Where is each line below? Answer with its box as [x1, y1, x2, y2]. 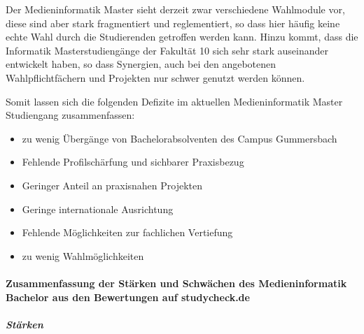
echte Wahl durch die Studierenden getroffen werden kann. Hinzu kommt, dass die [6, 29, 358, 44]
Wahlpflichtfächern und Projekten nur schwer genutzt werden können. [6, 70, 305, 85]
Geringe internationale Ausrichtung [22, 201, 174, 216]
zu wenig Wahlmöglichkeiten [22, 248, 144, 263]
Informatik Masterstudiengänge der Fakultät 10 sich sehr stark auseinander [6, 43, 328, 57]
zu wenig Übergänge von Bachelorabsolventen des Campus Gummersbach [22, 131, 337, 145]
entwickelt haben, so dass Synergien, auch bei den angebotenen [6, 57, 276, 71]
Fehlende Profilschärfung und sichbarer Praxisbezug [22, 154, 244, 169]
